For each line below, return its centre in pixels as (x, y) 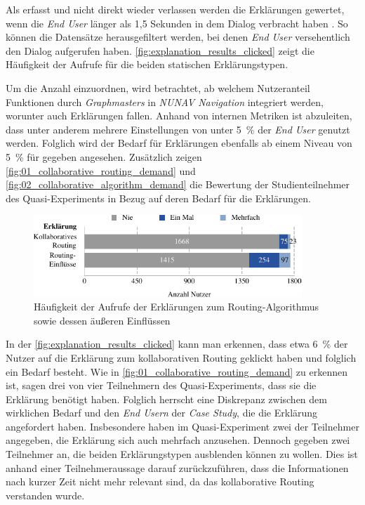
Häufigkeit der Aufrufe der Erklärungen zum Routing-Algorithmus (176, 307)
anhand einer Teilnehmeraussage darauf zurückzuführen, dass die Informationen (177, 467)
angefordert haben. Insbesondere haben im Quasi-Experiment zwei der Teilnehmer (182, 426)
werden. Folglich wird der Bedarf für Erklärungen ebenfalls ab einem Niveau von (179, 143)
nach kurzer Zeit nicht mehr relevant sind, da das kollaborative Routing (160, 481)
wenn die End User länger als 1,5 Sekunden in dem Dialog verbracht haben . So (177, 23)
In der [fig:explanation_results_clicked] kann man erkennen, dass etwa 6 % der (177, 344)
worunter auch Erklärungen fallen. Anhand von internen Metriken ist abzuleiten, (179, 116)
